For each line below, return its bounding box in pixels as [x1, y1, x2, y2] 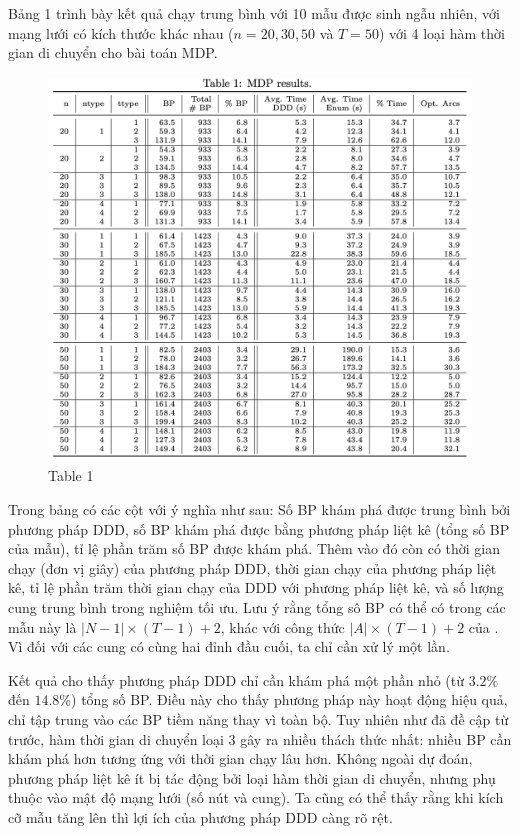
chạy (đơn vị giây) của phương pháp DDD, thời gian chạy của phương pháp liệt [8, 557, 497, 578]
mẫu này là [8, 616, 77, 637]
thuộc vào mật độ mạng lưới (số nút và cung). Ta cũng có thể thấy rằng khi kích [8, 787, 504, 808]
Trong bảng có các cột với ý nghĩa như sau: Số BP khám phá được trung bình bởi [8, 499, 511, 520]
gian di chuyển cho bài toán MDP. [8, 42, 218, 63]
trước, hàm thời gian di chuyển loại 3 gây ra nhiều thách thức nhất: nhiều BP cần [8, 728, 512, 749]
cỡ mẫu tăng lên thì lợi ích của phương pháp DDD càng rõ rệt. [8, 806, 393, 827]
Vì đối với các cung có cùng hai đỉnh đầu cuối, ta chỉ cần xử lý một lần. [8, 636, 450, 657]
